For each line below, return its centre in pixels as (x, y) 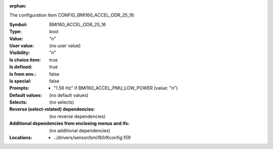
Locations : (21, 138)
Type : (16, 32)
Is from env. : (23, 74)
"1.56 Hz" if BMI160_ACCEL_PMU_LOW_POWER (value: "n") (116, 88)
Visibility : (20, 53)
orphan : (18, 6)
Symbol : (18, 24)
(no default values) (69, 95)
